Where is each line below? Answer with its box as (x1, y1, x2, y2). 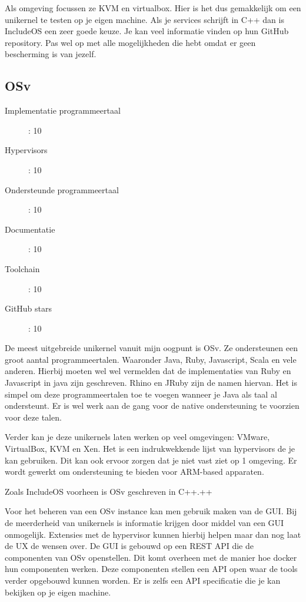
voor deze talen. (5, 411, 62, 423)
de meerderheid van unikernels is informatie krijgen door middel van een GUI (5, 517, 284, 529)
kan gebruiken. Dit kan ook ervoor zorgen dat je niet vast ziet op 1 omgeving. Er (5, 454, 297, 466)
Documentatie (5, 223, 55, 235)
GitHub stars (5, 302, 52, 315)
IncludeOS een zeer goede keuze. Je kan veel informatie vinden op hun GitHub (5, 25, 289, 37)
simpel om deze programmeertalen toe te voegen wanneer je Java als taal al (5, 388, 277, 400)
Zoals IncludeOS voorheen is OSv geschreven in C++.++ (5, 485, 212, 497)
